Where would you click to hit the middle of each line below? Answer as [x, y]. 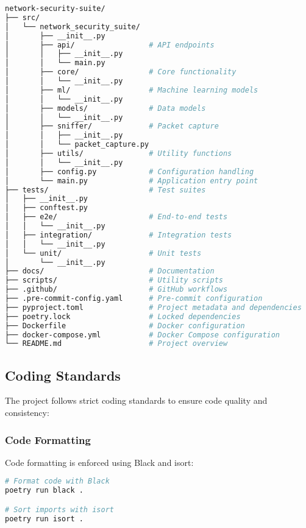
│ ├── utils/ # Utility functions [119, 153]
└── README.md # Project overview [116, 344]
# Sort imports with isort [59, 509]
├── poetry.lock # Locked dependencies [123, 316]
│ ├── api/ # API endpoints [110, 45]
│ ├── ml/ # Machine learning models [132, 90]
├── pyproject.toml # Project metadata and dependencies [153, 307]
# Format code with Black [57, 481]
